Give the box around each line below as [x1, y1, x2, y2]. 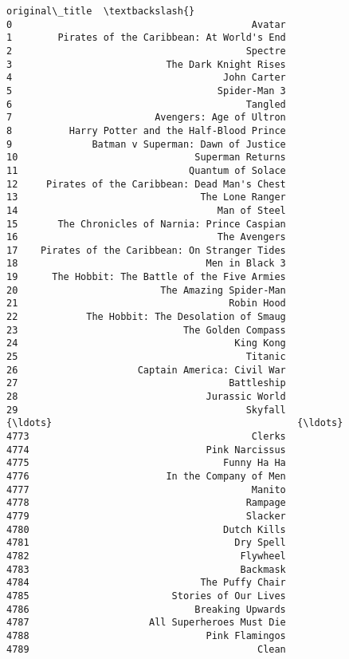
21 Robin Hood [6, 298, 286, 310]
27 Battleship [6, 377, 286, 389]
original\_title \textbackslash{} [6, 6, 195, 17]
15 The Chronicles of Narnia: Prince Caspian [6, 218, 286, 230]
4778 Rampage [6, 497, 286, 509]
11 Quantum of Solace [6, 164, 286, 176]
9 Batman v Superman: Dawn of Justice [6, 138, 286, 150]
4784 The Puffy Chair [6, 577, 286, 589]
